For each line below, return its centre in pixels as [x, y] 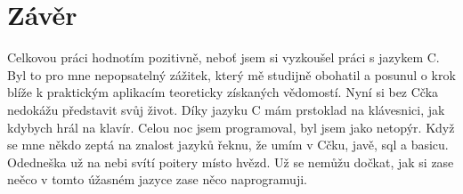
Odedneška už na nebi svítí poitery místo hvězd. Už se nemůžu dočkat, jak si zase [231, 162]
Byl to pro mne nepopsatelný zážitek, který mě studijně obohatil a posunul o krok [231, 74]
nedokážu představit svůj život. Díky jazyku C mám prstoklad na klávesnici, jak [226, 109]
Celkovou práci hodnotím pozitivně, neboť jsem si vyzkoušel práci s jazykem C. [223, 57]
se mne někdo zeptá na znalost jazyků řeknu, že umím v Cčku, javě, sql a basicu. [228, 145]
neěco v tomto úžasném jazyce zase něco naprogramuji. [157, 179]
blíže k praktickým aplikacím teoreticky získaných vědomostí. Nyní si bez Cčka [223, 92]
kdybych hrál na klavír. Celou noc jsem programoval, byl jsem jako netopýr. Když [231, 127]
